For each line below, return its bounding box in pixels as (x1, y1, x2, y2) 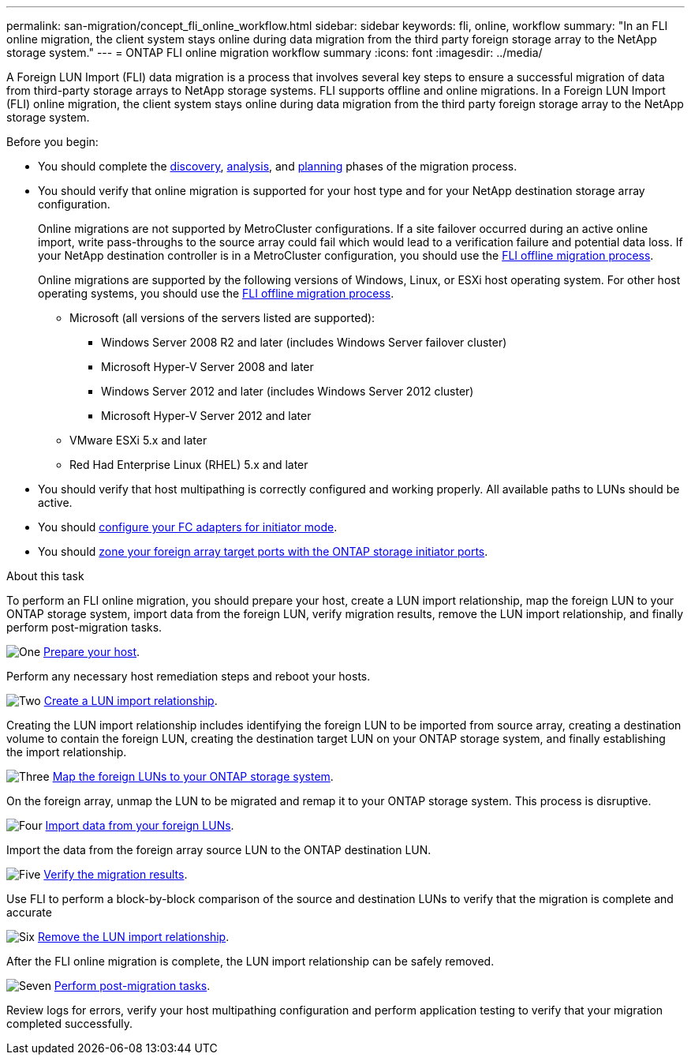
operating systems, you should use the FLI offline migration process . (38, 287, 394, 300)
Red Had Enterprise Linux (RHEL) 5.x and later (69, 458, 308, 471)
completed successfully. (6, 1017, 133, 1030)
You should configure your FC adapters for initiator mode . (38, 520, 338, 534)
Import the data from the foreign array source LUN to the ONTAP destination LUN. (6, 843, 431, 857)
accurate (6, 905, 52, 919)
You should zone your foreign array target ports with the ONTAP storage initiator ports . (38, 545, 488, 558)
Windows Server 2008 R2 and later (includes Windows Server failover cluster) (101, 336, 507, 349)
